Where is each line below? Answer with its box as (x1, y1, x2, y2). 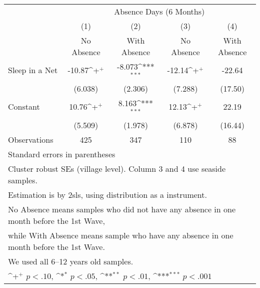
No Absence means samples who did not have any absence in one (8, 203, 236, 215)
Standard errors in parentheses (8, 148, 115, 160)
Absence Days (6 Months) (114, 6, 205, 17)
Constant (8, 101, 40, 113)
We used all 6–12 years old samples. (8, 255, 133, 267)
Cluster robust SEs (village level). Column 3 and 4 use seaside (8, 162, 226, 174)
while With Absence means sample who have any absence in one (8, 229, 233, 241)
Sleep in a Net (8, 64, 58, 76)
